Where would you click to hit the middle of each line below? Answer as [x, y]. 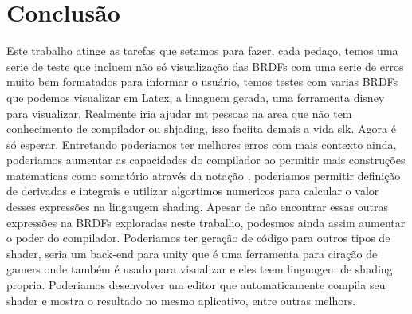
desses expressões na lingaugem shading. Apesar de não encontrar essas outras [198, 207]
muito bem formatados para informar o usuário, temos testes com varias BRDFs [202, 82]
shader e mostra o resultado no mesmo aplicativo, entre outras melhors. [181, 300]
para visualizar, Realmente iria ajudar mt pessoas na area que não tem [179, 113]
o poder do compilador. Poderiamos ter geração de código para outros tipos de [198, 238]
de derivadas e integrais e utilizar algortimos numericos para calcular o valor [193, 191]
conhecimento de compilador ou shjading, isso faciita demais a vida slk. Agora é [201, 129]
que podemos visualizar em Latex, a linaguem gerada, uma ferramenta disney [196, 97]
